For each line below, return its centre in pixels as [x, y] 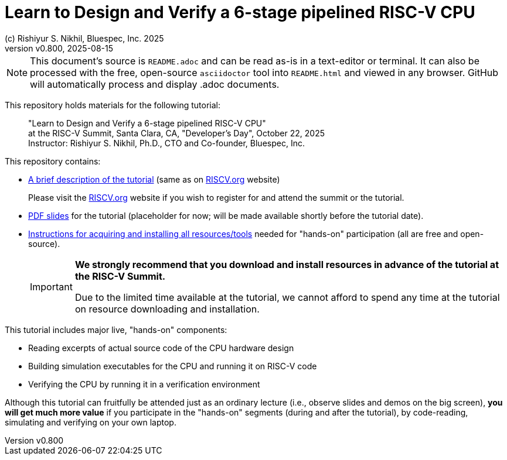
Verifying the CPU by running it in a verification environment [144, 384]
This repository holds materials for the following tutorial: [113, 105]
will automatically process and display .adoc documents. [155, 84]
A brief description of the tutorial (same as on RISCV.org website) [154, 179]
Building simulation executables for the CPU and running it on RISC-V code [173, 366]
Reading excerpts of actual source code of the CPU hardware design [161, 348]
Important [51, 286]
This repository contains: [53, 161]
